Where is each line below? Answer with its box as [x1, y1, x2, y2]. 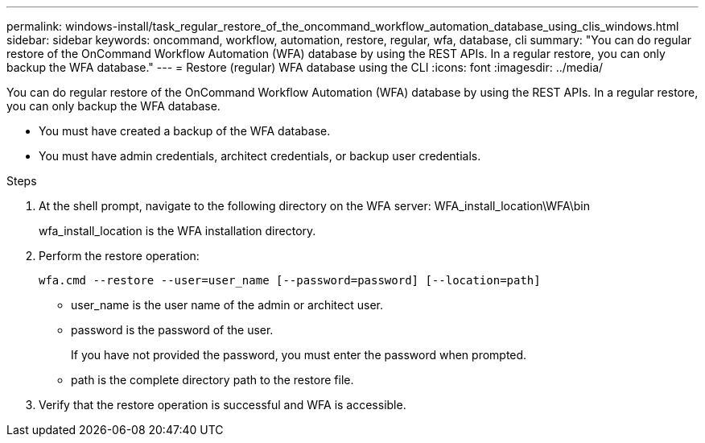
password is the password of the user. [71, 323, 274, 337]
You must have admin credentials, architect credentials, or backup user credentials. [39, 149, 481, 163]
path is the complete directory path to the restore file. [71, 373, 354, 387]
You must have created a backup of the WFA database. [39, 124, 331, 138]
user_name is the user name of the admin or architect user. [71, 298, 383, 312]
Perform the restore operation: [39, 249, 200, 263]
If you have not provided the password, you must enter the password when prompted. [71, 348, 527, 362]
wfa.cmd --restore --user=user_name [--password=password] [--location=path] [39, 274, 541, 287]
